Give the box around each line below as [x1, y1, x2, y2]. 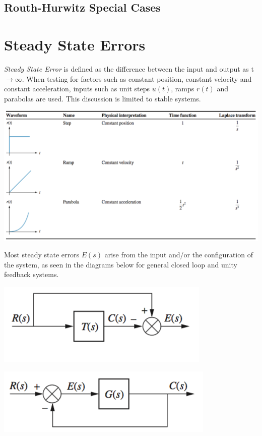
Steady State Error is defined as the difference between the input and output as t [4, 63, 254, 74]
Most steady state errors [4, 249, 79, 260]
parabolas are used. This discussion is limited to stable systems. [4, 93, 201, 103]
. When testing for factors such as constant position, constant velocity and [22, 73, 252, 84]
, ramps [171, 83, 194, 94]
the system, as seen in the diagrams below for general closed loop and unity [4, 259, 237, 269]
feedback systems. [4, 269, 59, 280]
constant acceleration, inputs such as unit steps [4, 83, 150, 94]
